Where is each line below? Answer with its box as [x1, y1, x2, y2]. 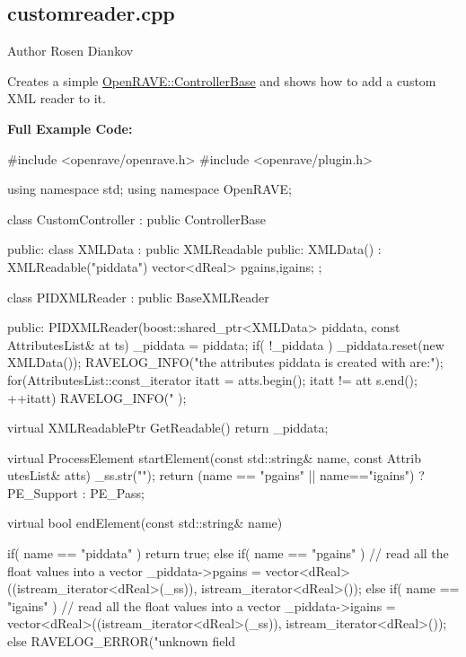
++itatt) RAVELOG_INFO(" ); [7, 388, 187, 407]
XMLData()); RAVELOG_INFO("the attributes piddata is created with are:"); [7, 353, 444, 372]
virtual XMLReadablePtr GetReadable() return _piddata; [7, 418, 329, 437]
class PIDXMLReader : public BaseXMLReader [7, 287, 269, 306]
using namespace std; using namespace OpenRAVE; [7, 180, 292, 198]
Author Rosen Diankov [7, 41, 134, 60]
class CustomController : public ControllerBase [7, 209, 267, 228]
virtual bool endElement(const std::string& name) [7, 513, 283, 532]
